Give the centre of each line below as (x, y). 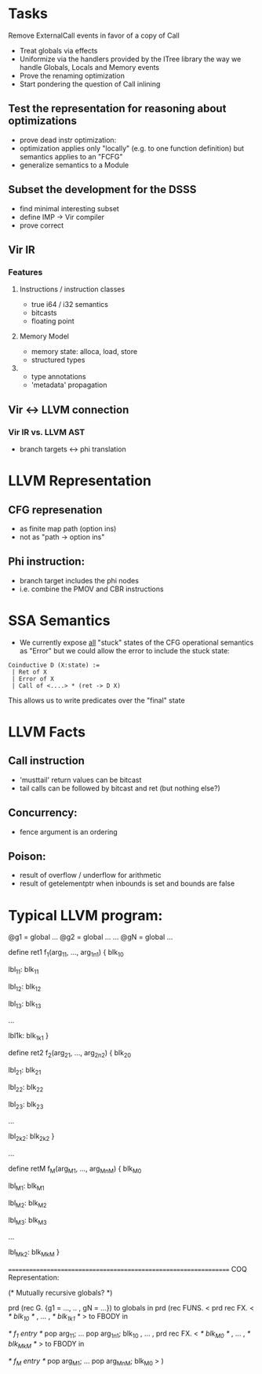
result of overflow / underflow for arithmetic (90, 875)
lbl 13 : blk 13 (25, 1004)
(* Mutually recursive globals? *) (60, 1293)
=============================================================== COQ (127, 1270)
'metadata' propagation (69, 385)
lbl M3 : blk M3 (27, 1221)
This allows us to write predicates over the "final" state (97, 700)
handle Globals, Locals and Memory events (89, 67)
